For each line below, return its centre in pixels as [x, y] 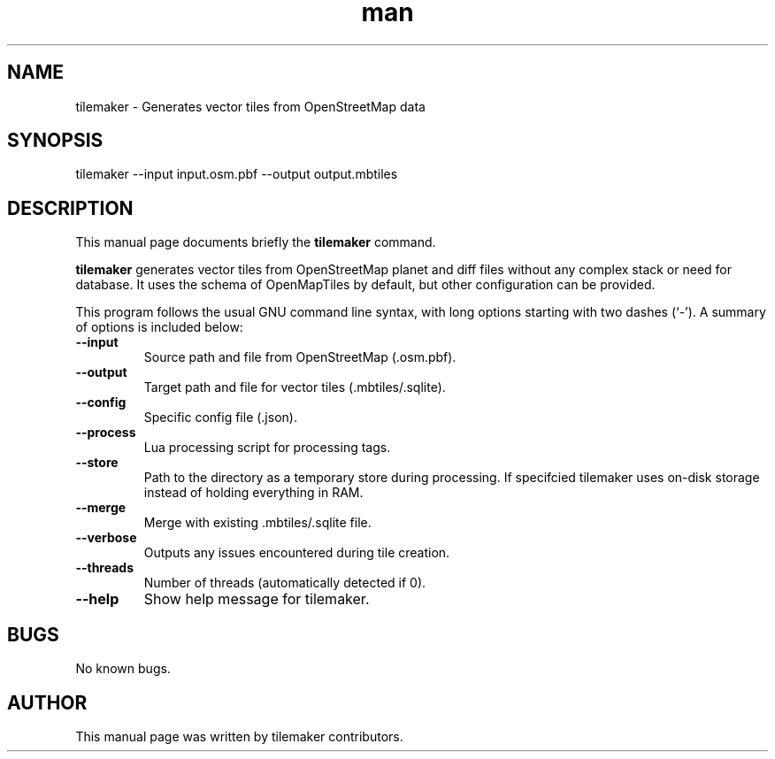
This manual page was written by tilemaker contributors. [239, 736]
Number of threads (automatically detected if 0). [285, 583]
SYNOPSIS [55, 141]
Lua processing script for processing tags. [267, 448]
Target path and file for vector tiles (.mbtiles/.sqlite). [295, 387]
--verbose [106, 538]
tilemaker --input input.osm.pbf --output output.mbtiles [237, 174]
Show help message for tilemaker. [257, 599]
